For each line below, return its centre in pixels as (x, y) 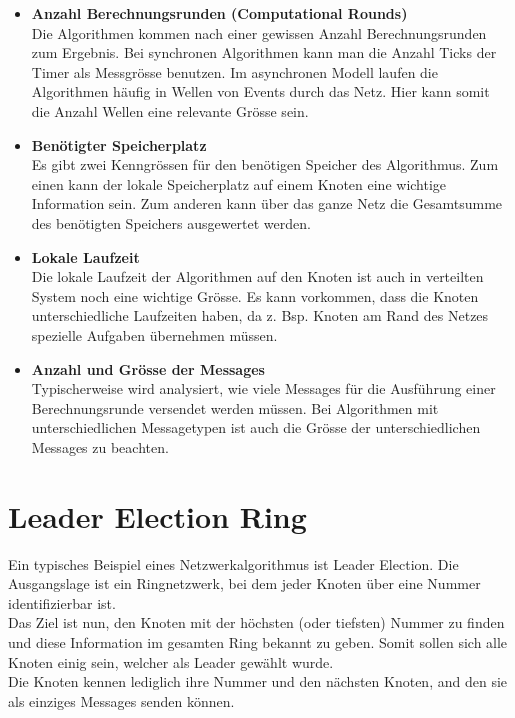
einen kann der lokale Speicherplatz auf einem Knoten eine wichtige (239, 183)
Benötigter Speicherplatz (119, 144)
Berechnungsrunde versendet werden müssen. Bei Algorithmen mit (235, 407)
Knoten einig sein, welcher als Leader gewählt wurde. (171, 661)
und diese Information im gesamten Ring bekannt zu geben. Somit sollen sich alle (258, 641)
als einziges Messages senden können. (121, 700)
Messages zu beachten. (100, 446)
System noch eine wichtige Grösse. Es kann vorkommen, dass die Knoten (255, 295)
